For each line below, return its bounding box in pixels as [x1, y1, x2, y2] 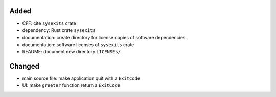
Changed [9, 61, 39, 71]
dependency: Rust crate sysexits [22, 27, 96, 33]
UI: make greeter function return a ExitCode [22, 82, 120, 88]
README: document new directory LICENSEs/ [22, 49, 121, 55]
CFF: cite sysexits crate [22, 20, 76, 26]
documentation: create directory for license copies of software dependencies [22, 35, 186, 41]
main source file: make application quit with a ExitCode [22, 75, 141, 81]
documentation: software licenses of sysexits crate [22, 41, 134, 48]
